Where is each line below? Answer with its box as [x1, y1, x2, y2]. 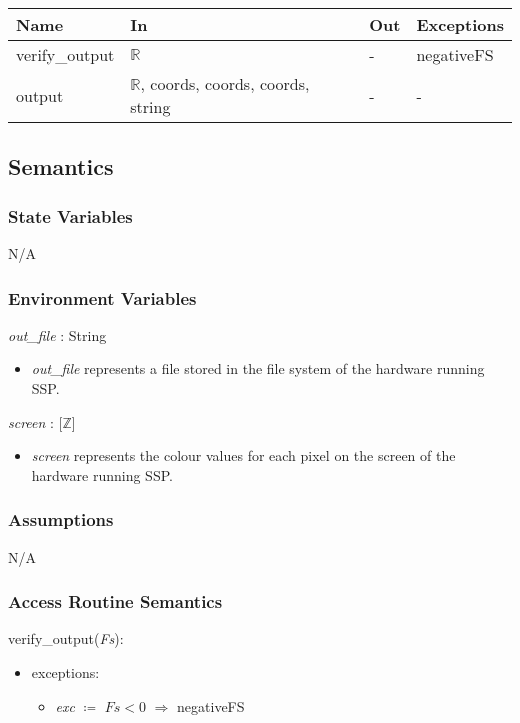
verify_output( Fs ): [8, 628, 124, 649]
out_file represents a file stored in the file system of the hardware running [31, 358, 485, 379]
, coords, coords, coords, [140, 72, 310, 95]
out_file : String [8, 324, 107, 345]
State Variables [8, 203, 133, 228]
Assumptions [8, 507, 114, 532]
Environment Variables [8, 285, 197, 310]
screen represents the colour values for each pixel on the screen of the [31, 445, 456, 466]
